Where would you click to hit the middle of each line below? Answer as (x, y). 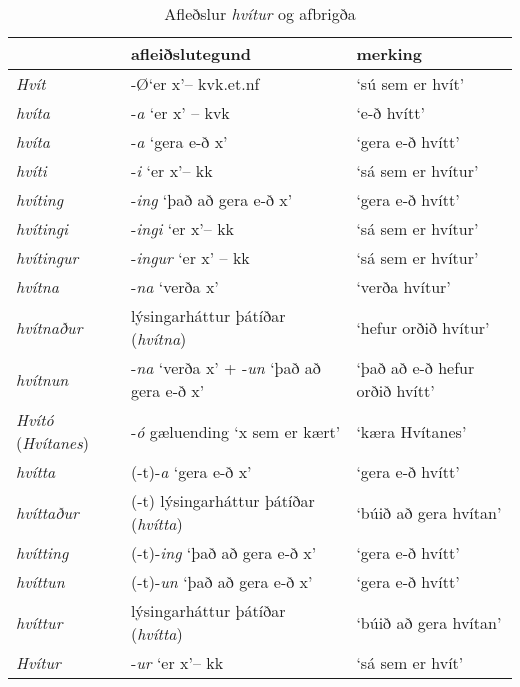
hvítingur (47, 257)
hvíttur (39, 622)
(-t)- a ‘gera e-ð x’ (191, 471)
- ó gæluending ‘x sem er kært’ (235, 431)
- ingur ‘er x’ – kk (190, 257)
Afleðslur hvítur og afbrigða (260, 13)
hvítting (42, 552)
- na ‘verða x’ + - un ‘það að (225, 367)
